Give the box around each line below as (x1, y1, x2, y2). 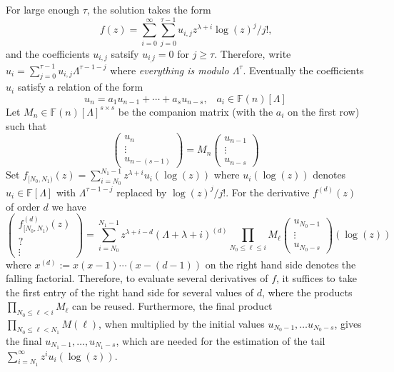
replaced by (116, 184, 167, 199)
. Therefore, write (214, 46, 291, 61)
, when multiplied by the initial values (98, 316, 265, 331)
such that (6, 118, 47, 133)
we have (51, 198, 86, 213)
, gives (334, 316, 362, 331)
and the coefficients (6, 46, 90, 61)
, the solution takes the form (86, 2, 211, 16)
